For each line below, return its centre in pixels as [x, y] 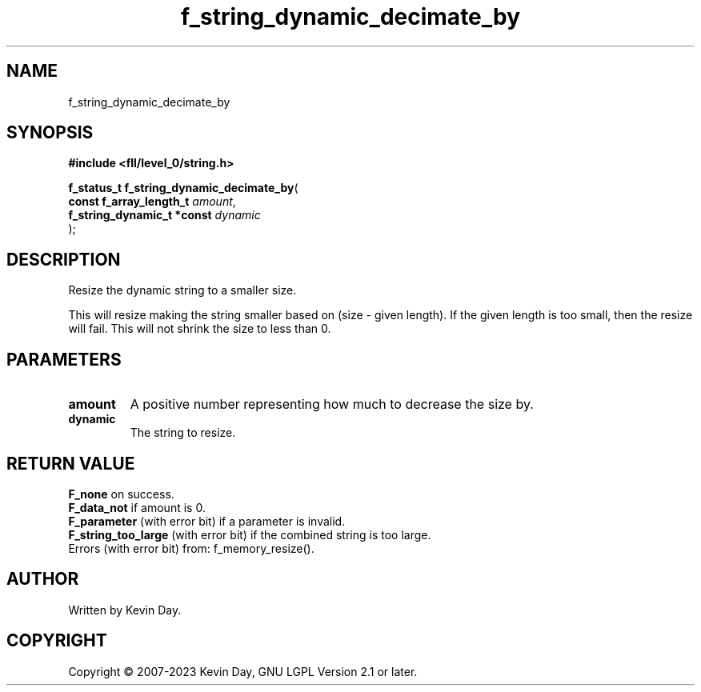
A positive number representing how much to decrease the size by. [332, 404]
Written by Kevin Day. [125, 610]
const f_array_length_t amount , [152, 202]
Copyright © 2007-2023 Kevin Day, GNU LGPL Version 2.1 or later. [243, 671]
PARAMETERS [64, 359]
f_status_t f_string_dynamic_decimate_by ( [183, 188]
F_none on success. [121, 494]
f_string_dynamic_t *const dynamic [164, 215]
